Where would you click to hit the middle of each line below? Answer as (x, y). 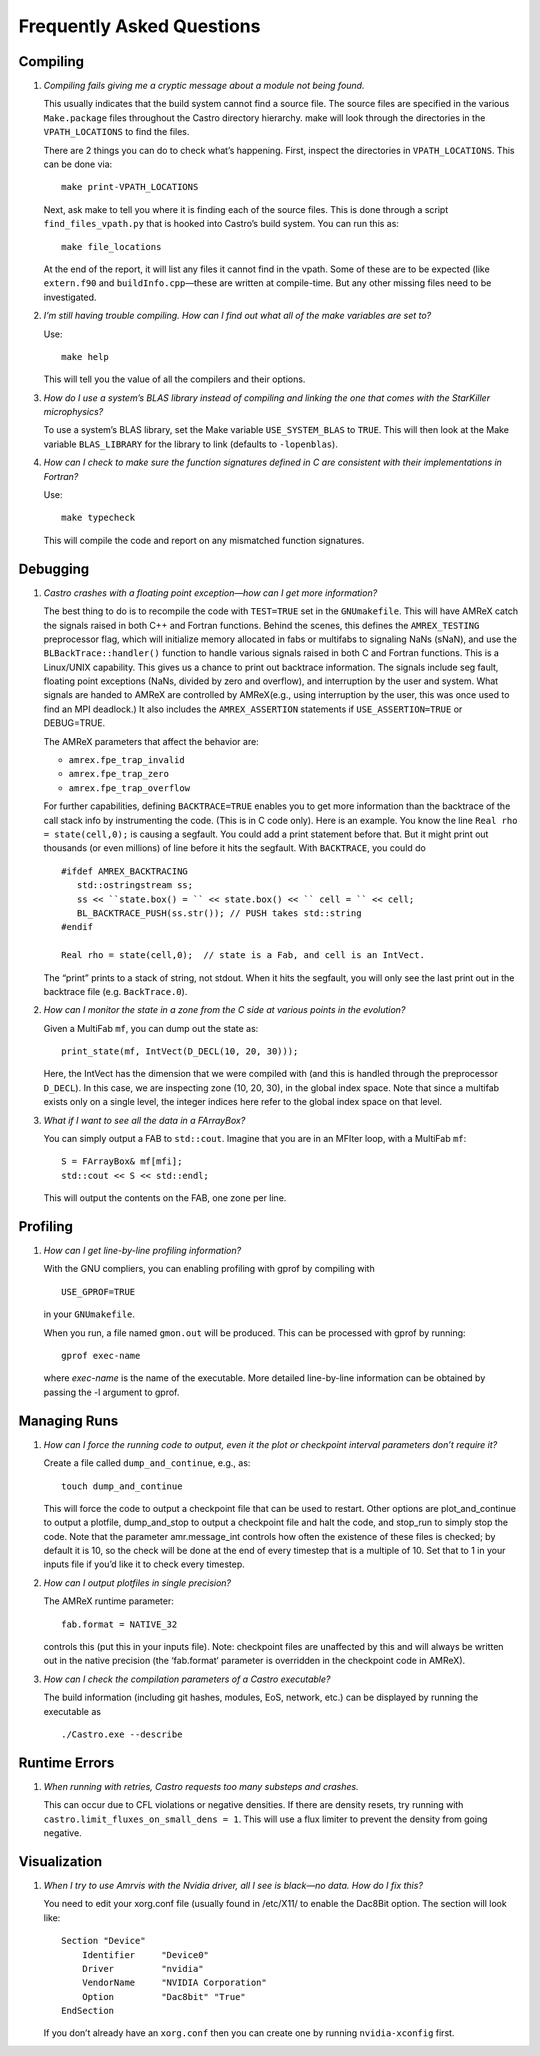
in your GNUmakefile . (89, 1314)
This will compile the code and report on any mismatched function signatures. (204, 540)
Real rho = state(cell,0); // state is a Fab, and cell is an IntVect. (243, 955)
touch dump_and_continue (122, 1486)
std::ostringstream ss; (135, 885)
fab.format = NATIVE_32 (119, 1624)
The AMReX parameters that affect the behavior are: (151, 741)
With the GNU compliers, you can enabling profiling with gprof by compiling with (209, 1269)
